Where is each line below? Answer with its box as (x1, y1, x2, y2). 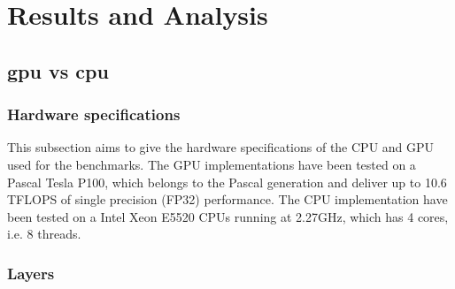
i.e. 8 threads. (7, 224, 81, 243)
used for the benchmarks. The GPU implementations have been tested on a (7, 155, 416, 173)
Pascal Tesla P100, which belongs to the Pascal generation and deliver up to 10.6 (7, 172, 447, 191)
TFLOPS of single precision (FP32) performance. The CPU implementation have (7, 190, 448, 209)
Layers (7, 262, 55, 284)
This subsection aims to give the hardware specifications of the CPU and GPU (7, 138, 435, 156)
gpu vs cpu (7, 57, 109, 84)
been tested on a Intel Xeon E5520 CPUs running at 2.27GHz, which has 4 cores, (7, 207, 449, 225)
